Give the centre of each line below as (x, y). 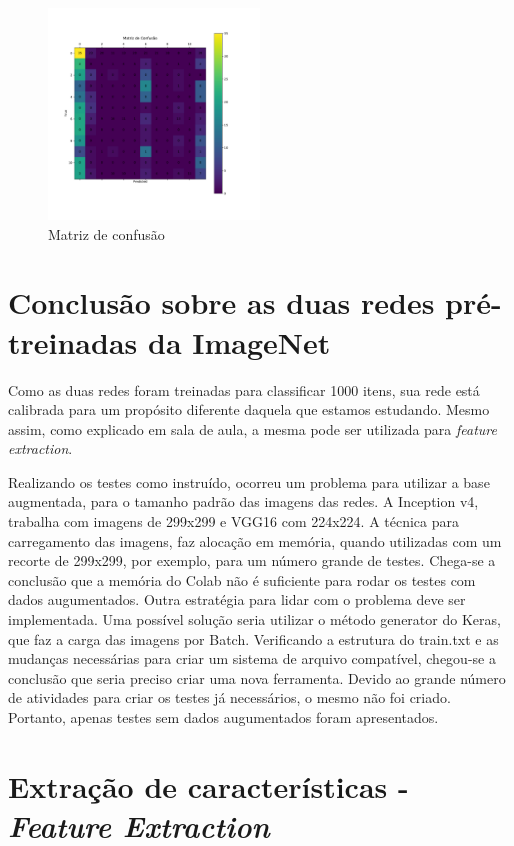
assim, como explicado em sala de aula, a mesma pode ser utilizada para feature (252, 428)
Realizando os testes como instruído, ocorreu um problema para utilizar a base (249, 481)
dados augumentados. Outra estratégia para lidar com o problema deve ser (237, 599)
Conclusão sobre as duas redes (221, 302)
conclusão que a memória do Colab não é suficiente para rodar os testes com (242, 579)
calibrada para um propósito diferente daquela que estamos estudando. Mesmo (249, 409)
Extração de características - (208, 785)
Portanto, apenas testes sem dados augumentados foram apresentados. (223, 717)
